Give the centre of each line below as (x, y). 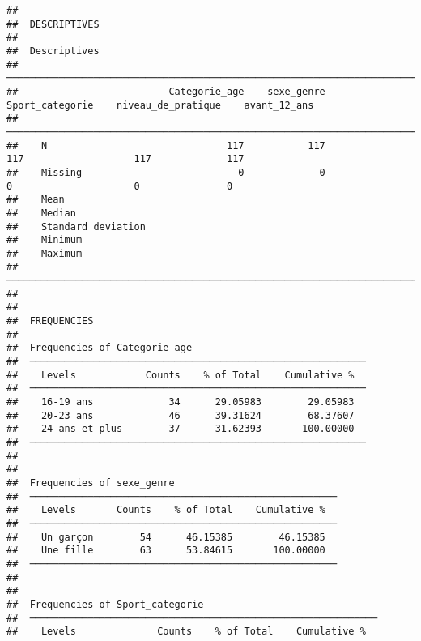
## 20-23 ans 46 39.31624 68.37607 (181, 415)
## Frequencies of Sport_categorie (105, 604)
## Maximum (45, 253)
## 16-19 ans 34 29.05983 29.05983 (181, 402)
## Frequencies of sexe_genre (91, 483)
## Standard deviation (76, 226)
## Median (41, 213)
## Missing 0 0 (166, 172)
